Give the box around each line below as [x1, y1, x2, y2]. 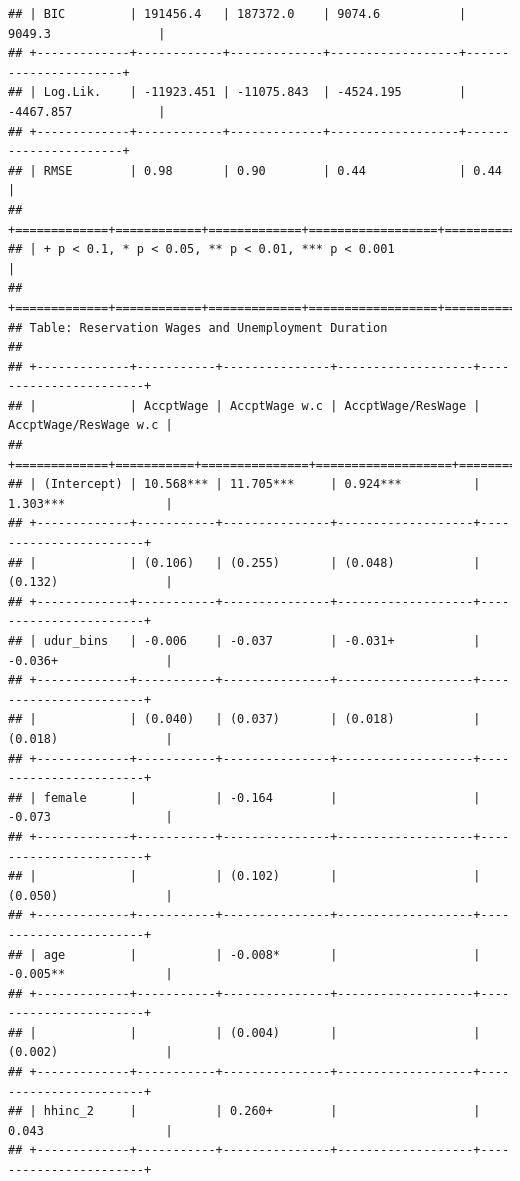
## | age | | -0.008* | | [8, 947, 481, 962]
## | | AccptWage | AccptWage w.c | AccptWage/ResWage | [8, 398, 481, 413]
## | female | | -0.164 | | [8, 790, 481, 805]
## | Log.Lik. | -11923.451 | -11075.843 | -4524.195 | [8, 85, 467, 100]
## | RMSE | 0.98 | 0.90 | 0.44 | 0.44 [8, 163, 502, 178]
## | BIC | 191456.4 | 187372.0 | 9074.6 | [8, 7, 467, 21]
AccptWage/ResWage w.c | [8, 418, 173, 433]
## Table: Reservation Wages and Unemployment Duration [8, 320, 388, 335]
